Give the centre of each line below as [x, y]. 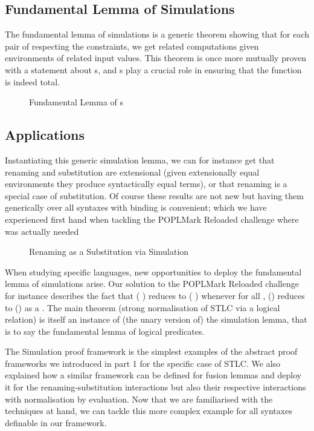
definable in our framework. [56, 422]
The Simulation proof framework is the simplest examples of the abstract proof [151, 351]
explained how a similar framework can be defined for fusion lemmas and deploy [153, 375]
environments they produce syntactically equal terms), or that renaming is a [146, 184]
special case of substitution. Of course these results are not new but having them [154, 195]
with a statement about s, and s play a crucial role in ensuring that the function [153, 69]
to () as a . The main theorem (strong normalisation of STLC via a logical [143, 307]
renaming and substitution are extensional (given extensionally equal [132, 172]
